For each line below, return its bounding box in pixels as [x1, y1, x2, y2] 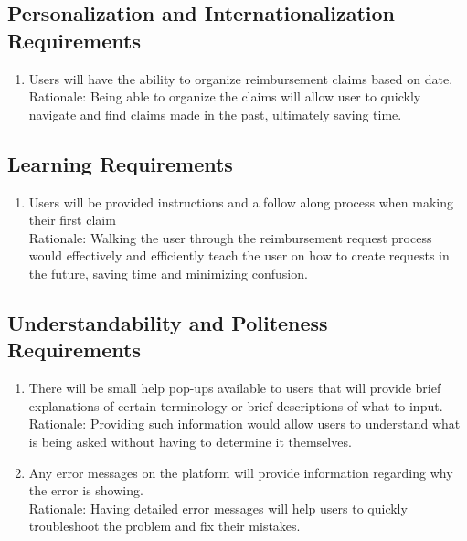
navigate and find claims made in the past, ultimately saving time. [28, 104, 402, 123]
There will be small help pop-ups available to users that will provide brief [28, 378, 441, 398]
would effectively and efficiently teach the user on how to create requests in [28, 246, 450, 265]
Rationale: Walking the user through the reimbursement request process [28, 228, 432, 247]
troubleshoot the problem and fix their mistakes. [28, 516, 301, 536]
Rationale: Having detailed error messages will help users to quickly [28, 498, 408, 517]
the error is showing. [28, 481, 143, 500]
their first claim [28, 210, 116, 229]
